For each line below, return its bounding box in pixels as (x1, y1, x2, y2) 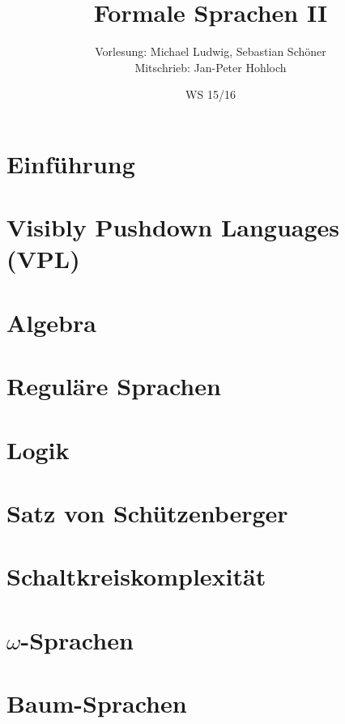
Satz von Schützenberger (6, 496, 288, 529)
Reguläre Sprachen (6, 369, 221, 402)
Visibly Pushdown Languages (6, 211, 340, 244)
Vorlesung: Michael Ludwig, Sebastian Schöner (95, 43, 326, 60)
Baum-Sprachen (6, 687, 187, 720)
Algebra (6, 305, 96, 339)
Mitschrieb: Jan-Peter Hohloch (134, 58, 287, 75)
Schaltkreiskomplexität (6, 560, 266, 593)
